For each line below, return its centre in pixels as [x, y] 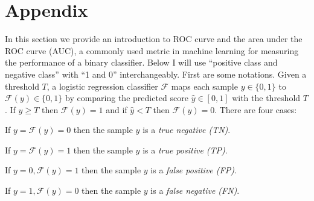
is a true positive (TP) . [185, 150]
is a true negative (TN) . [187, 130]
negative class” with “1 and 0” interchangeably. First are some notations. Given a [156, 74]
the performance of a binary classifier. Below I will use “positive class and [141, 62]
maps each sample [204, 86]
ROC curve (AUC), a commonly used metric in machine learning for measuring [152, 50]
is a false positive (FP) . [194, 170]
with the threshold [266, 98]
